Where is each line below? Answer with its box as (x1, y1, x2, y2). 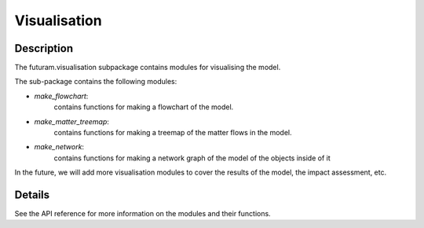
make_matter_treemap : (34, 116, 110, 126)
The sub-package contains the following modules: (14, 77, 177, 86)
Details (14, 189, 50, 201)
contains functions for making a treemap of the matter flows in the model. (53, 128, 292, 138)
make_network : (34, 142, 85, 152)
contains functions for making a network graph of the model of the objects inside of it (53, 153, 331, 163)
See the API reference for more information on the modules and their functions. (14, 209, 271, 219)
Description (14, 42, 74, 55)
